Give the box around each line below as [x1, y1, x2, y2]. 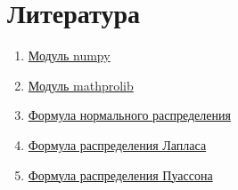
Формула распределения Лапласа [28, 135, 207, 154]
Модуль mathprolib [28, 75, 134, 94]
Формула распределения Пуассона [28, 165, 213, 184]
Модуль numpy [28, 46, 111, 65]
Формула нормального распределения [28, 106, 231, 124]
